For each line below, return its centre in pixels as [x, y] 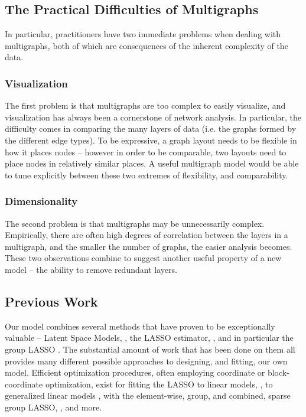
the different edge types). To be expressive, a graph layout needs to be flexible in [151, 140]
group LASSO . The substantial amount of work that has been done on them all [150, 349]
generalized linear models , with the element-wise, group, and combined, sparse [148, 395]
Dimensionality [41, 201]
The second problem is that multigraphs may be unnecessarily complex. [135, 223]
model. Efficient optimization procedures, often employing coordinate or [135, 372]
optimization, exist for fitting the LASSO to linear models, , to [159, 384]
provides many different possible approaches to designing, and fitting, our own [146, 361]
